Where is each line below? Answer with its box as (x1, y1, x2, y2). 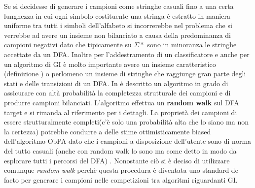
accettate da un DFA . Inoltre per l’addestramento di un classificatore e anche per (4, 49, 250, 59)
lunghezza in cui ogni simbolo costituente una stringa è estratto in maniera (4, 10, 230, 21)
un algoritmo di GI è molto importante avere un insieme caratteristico (4, 59, 216, 69)
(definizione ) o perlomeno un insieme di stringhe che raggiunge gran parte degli (4, 68, 246, 79)
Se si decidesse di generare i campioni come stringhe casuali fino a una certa (4, 1, 234, 11)
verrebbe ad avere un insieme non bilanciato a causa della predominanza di (4, 30, 231, 40)
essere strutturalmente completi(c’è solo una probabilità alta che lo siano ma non (4, 117, 249, 127)
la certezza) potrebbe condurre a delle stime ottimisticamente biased (4, 126, 211, 136)
